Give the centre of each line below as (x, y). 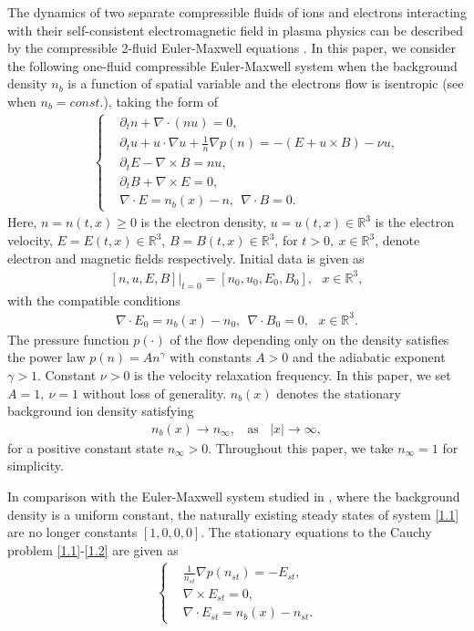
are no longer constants (72, 532)
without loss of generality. (155, 393)
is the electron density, (204, 222)
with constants (211, 357)
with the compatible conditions (94, 300)
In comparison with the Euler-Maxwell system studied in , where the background (234, 496)
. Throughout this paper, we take (301, 447)
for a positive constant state (85, 447)
